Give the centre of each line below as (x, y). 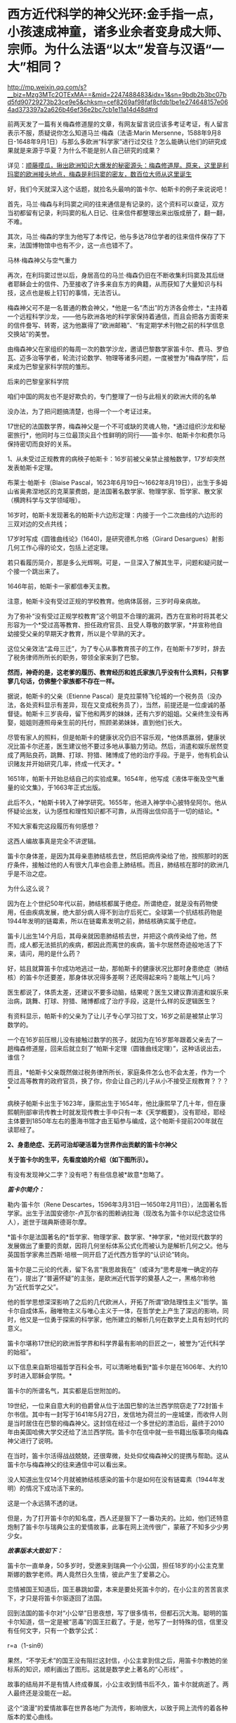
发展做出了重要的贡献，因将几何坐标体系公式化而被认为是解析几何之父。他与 (118, 1246)
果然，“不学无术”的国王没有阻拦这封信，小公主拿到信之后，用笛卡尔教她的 (115, 1660)
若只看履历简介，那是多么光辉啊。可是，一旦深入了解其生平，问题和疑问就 (115, 562)
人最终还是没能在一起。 (41, 1693)
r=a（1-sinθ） (27, 1645)
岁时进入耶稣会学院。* (40, 1376)
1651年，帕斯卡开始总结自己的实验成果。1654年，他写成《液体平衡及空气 (113, 778)
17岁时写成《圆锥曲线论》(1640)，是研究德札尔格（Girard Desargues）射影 (116, 538)
